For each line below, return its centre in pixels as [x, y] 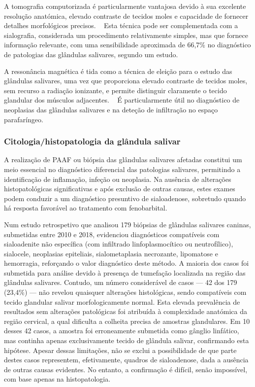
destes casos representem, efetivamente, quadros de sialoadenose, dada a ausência [126, 360]
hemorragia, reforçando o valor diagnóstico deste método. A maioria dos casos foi [127, 263]
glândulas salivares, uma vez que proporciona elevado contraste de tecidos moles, [126, 81]
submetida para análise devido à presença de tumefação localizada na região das [125, 272]
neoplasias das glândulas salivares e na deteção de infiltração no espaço [111, 109]
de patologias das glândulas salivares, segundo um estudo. [91, 54]
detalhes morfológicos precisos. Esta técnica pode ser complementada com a [121, 25]
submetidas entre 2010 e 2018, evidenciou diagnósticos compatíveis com [112, 234]
